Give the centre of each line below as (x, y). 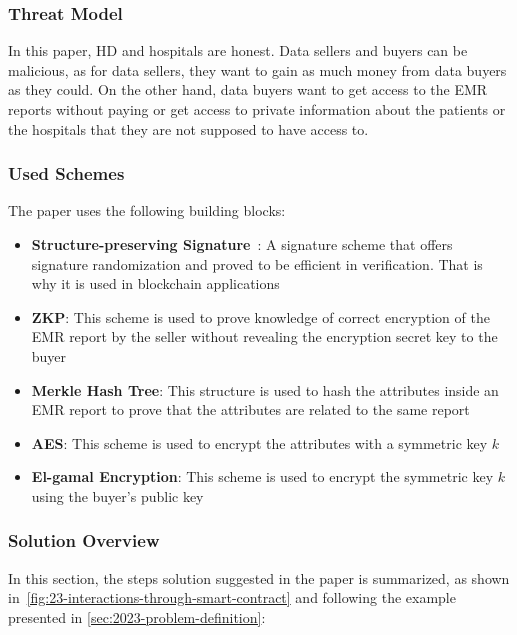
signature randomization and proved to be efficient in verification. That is (257, 263)
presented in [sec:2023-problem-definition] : (137, 616)
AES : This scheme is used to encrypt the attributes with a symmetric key (259, 442)
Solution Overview (84, 540)
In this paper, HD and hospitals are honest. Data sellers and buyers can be (238, 50)
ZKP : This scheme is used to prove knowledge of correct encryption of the (260, 316)
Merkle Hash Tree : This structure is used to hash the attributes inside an (265, 389)
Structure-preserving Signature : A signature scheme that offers (242, 244)
